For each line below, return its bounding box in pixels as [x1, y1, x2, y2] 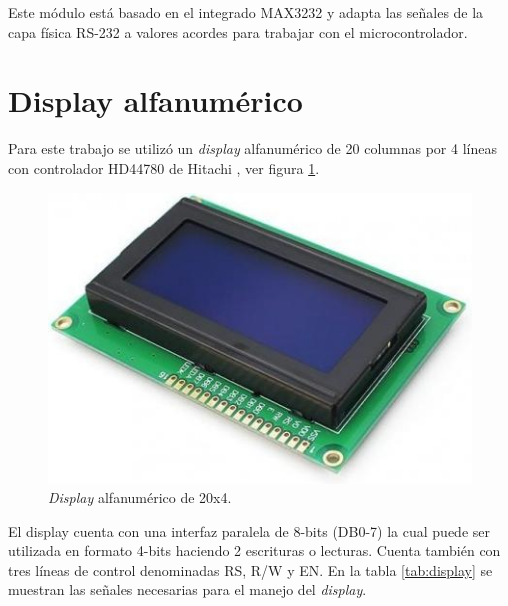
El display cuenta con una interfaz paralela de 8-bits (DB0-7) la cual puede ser [8, 520, 490, 541]
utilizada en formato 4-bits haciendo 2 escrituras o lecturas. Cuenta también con [8, 540, 501, 561]
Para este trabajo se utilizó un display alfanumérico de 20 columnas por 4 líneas [8, 138, 497, 159]
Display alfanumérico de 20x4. [48, 487, 232, 508]
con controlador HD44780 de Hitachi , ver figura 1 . [8, 157, 320, 178]
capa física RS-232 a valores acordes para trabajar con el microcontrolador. [8, 21, 468, 42]
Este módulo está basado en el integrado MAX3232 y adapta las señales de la [8, 2, 484, 22]
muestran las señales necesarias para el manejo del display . [8, 579, 367, 600]
